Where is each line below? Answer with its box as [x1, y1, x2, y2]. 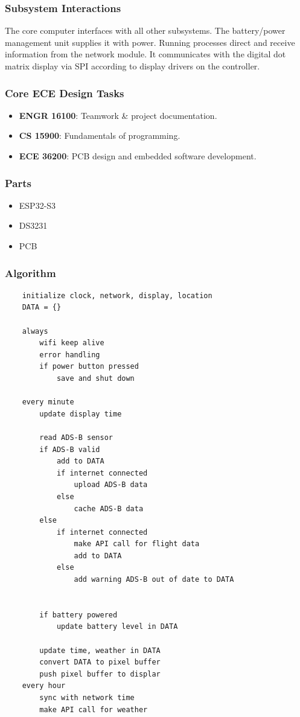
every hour [22, 681, 66, 690]
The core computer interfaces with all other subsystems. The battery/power [5, 24, 286, 37]
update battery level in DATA [56, 622, 178, 631]
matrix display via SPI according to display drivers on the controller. [5, 60, 260, 72]
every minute [22, 398, 74, 407]
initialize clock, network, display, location [22, 291, 212, 300]
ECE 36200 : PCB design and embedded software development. [19, 150, 257, 162]
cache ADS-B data [74, 504, 144, 513]
